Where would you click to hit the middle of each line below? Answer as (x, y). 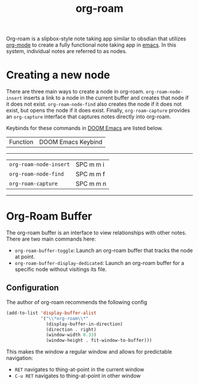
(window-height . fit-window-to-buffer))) (99, 341)
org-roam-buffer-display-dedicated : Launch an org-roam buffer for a (99, 263)
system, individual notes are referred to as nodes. (67, 51)
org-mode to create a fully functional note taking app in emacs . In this (91, 45)
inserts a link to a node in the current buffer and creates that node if (106, 98)
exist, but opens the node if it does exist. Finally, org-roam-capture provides (98, 111)
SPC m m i (90, 164)
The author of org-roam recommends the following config (77, 302)
